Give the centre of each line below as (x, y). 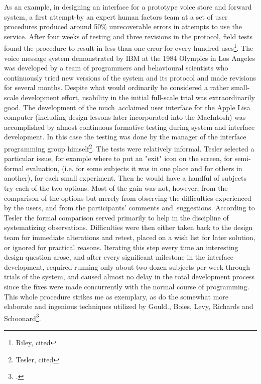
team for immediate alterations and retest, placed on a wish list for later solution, (130, 237)
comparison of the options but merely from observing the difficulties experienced (128, 198)
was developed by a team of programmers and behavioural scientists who (116, 68)
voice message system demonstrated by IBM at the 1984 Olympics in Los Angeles (130, 58)
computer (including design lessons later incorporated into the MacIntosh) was (125, 117)
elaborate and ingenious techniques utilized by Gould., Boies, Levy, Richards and (129, 306)
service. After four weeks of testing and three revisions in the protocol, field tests (128, 36)
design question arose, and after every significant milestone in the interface (119, 257)
